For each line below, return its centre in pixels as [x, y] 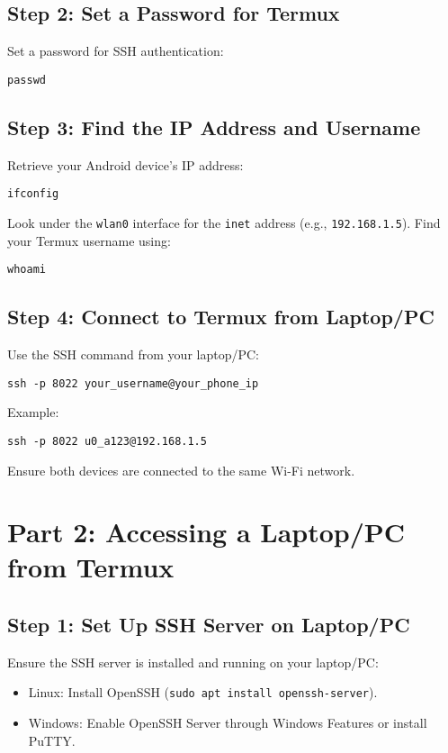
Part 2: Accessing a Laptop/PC [206, 532]
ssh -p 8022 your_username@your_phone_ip [133, 383]
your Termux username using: [89, 240]
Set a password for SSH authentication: [116, 51]
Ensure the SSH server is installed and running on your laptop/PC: [193, 662]
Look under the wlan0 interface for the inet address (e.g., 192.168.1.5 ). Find [224, 222]
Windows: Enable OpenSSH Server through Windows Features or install [228, 723]
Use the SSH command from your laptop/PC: [133, 354]
